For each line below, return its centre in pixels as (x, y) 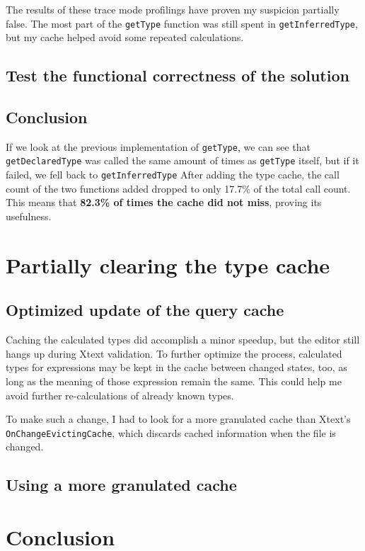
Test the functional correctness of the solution (178, 75)
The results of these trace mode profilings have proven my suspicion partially (173, 9)
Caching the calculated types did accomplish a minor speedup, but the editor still (183, 340)
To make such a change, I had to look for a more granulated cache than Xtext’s (178, 419)
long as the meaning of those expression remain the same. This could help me (174, 381)
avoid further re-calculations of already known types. (120, 395)
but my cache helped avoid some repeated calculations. (125, 37)
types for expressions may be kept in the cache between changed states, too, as (176, 367)
